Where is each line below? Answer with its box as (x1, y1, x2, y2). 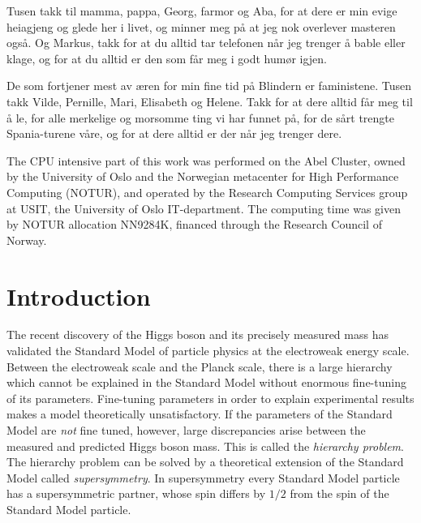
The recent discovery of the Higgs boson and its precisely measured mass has (6, 326, 389, 343)
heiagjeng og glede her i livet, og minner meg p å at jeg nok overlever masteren (6, 18, 396, 35)
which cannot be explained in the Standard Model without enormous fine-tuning (6, 374, 406, 391)
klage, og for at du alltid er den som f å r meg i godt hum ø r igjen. (6, 49, 327, 66)
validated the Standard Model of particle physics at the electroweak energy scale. (6, 342, 410, 359)
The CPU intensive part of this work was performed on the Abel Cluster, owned (6, 152, 406, 169)
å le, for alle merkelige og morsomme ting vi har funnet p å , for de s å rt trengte (6, 109, 394, 126)
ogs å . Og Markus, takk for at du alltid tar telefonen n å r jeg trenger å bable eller (6, 34, 406, 51)
